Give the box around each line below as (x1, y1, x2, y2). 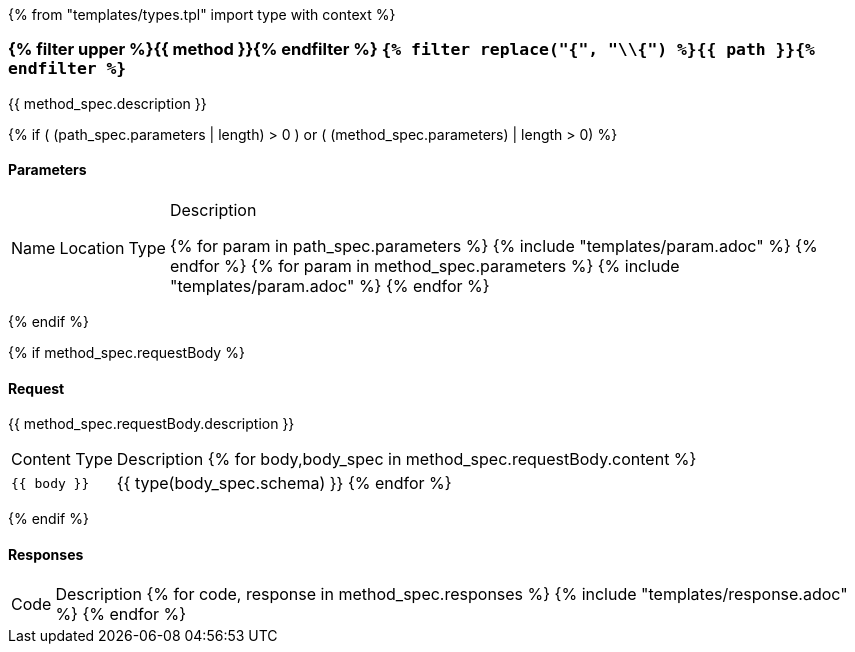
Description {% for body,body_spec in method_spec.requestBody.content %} (116, 449, 697, 470)
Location (59, 237, 125, 258)
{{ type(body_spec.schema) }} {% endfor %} (116, 473, 452, 494)
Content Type (11, 449, 113, 470)
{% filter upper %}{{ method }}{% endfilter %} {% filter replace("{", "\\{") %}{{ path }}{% (8, 39, 815, 60)
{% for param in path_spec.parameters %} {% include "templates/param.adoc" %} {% (169, 235, 818, 256)
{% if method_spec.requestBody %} (8, 343, 245, 361)
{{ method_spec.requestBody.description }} (8, 415, 295, 433)
